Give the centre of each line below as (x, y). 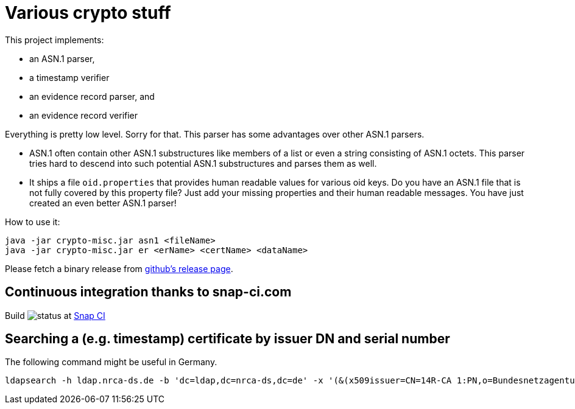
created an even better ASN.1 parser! (103, 203)
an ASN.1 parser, (62, 58)
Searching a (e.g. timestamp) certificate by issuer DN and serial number (228, 339)
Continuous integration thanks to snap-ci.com (148, 292)
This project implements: (55, 40)
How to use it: (33, 222)
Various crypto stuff (88, 13)
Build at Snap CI (55, 315)
